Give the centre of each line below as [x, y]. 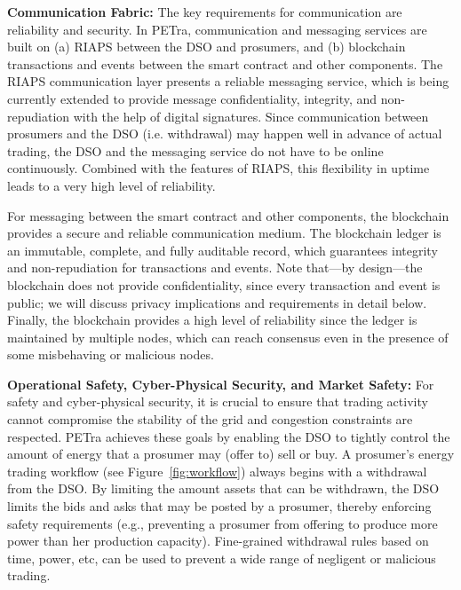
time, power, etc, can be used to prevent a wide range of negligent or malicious [222, 558]
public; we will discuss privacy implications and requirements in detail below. [217, 302]
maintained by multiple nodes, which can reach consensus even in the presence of [228, 337]
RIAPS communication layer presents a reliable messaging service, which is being [228, 81]
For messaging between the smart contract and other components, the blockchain [228, 215]
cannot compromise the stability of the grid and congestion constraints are [210, 419]
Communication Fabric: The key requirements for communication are [205, 12]
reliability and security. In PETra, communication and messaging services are [217, 29]
